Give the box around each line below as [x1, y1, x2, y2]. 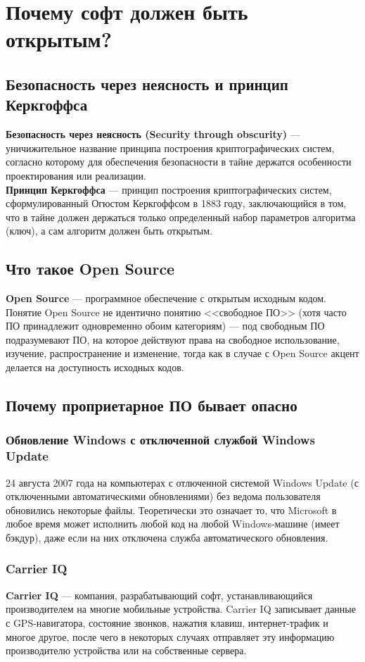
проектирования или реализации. [6, 168, 146, 182]
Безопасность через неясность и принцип [6, 73, 288, 94]
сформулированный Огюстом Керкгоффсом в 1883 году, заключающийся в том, [6, 196, 347, 211]
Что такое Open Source [6, 258, 175, 280]
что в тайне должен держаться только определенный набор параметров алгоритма [6, 209, 356, 224]
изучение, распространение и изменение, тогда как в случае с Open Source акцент [6, 346, 359, 361]
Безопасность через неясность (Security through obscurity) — [6, 127, 300, 142]
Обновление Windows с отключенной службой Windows [6, 431, 315, 449]
